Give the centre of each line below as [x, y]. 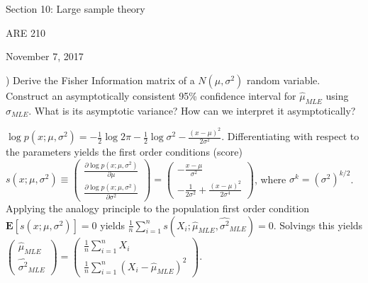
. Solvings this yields [318, 225]
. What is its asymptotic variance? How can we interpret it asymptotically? [192, 110]
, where [270, 179]
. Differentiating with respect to [290, 136]
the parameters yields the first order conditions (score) [124, 152]
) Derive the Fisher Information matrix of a [100, 80]
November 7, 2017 [45, 56]
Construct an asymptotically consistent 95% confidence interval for [151, 95]
